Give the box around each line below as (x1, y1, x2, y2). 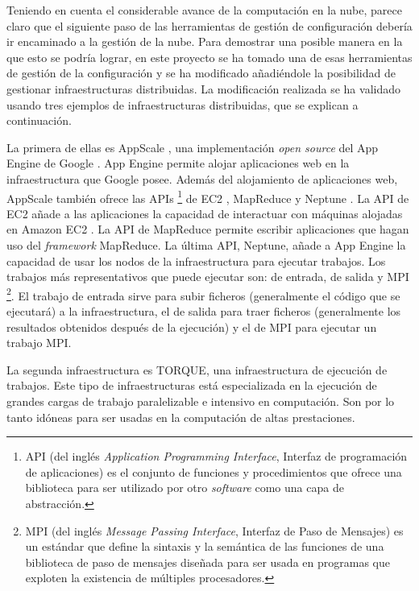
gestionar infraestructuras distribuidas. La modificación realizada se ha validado (6, 80, 400, 97)
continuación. (6, 112, 72, 129)
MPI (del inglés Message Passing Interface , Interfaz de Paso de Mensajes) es (25, 522, 404, 539)
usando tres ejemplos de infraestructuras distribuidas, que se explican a (6, 96, 359, 113)
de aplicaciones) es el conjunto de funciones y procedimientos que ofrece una (25, 463, 402, 480)
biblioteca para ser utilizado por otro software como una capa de (25, 479, 344, 496)
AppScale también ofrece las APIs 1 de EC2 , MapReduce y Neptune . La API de (6, 187, 409, 206)
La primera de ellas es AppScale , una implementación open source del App (6, 138, 379, 155)
